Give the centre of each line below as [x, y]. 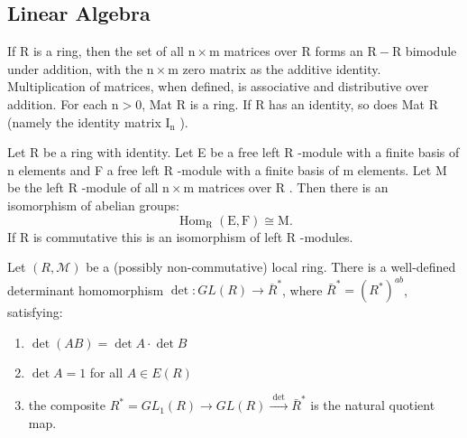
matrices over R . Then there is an [293, 187]
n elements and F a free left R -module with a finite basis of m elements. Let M [227, 169]
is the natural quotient [373, 405]
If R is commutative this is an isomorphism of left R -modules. [180, 236]
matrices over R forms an [293, 51]
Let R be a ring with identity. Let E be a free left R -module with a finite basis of [233, 152]
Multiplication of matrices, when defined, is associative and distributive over [218, 86]
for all [106, 372]
